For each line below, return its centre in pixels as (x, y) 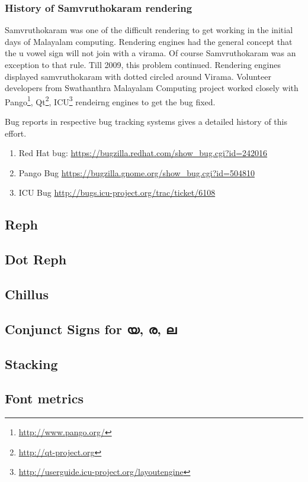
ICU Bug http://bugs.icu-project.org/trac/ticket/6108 (117, 193)
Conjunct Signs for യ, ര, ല (91, 329)
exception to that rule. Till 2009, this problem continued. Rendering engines (143, 64)
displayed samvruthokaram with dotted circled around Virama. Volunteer (138, 76)
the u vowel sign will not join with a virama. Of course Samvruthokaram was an (150, 53)
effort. (16, 133)
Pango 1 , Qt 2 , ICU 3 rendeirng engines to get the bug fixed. (110, 101)
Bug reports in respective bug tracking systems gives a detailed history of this (146, 122)
